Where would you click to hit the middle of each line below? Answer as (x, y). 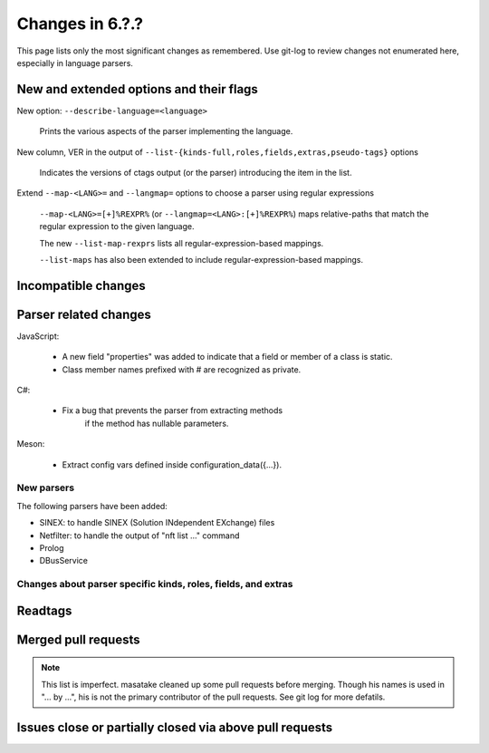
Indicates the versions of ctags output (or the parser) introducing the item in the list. (196, 173)
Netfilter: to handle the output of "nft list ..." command (139, 536)
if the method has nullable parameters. (157, 423)
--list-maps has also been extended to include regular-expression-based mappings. (201, 259)
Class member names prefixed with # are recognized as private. (182, 369)
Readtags (44, 610)
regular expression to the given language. (117, 227)
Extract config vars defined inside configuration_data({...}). (172, 464)
